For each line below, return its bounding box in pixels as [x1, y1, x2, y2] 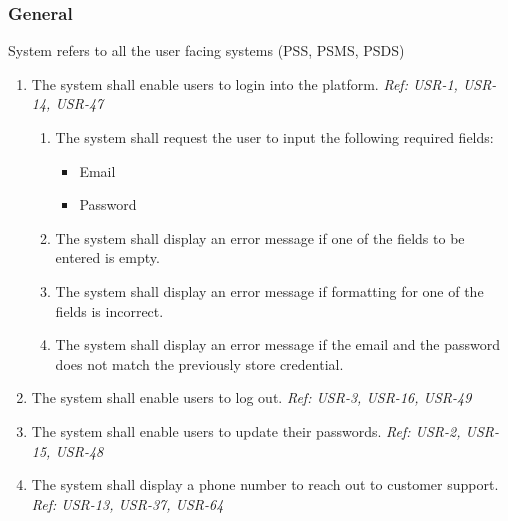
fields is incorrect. [55, 300, 164, 321]
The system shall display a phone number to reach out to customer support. [31, 474, 499, 495]
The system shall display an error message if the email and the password [55, 334, 501, 355]
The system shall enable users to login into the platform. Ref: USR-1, [31, 73, 458, 94]
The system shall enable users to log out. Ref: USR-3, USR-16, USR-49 [31, 387, 472, 408]
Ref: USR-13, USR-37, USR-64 [31, 493, 224, 514]
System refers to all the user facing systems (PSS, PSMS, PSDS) [8, 40, 405, 61]
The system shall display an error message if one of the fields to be [55, 227, 465, 248]
